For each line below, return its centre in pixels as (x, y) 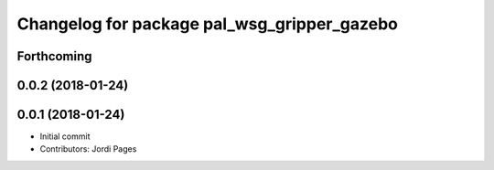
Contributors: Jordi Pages (88, 149)
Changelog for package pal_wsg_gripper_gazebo (207, 24)
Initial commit (65, 136)
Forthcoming (54, 56)
